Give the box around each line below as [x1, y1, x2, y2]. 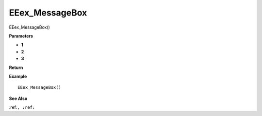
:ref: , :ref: [9, 104, 35, 110]
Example [9, 73, 27, 79]
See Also [9, 95, 28, 101]
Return [9, 65, 23, 70]
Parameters [9, 33, 33, 39]
